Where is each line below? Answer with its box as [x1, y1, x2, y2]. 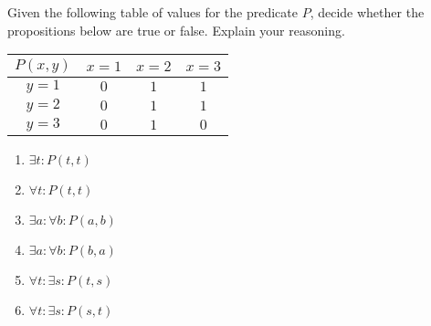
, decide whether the [310, 3, 425, 21]
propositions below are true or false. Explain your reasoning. [7, 20, 345, 39]
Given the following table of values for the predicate [7, 3, 298, 21]
